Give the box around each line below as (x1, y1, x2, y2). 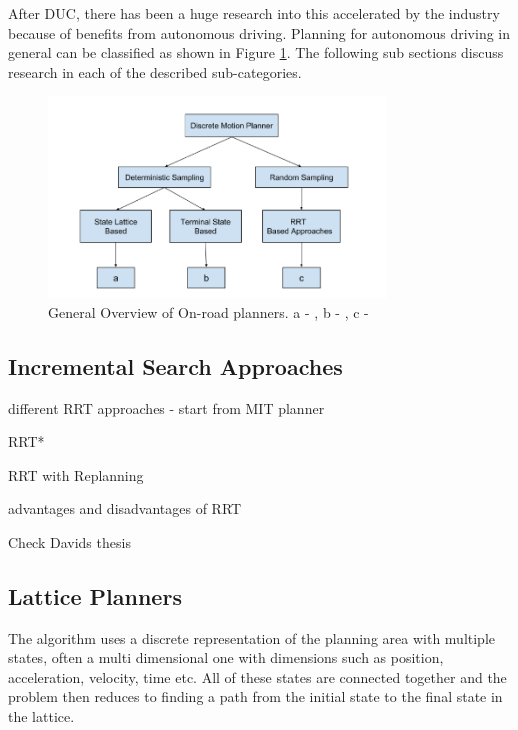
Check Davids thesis (8, 531, 131, 552)
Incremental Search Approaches (8, 350, 343, 381)
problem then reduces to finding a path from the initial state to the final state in (8, 686, 503, 707)
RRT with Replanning (8, 464, 144, 485)
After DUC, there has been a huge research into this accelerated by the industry (8, 3, 500, 23)
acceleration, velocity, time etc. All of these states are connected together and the (8, 666, 507, 687)
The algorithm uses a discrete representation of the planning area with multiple (8, 627, 496, 648)
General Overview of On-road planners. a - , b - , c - (48, 301, 369, 322)
